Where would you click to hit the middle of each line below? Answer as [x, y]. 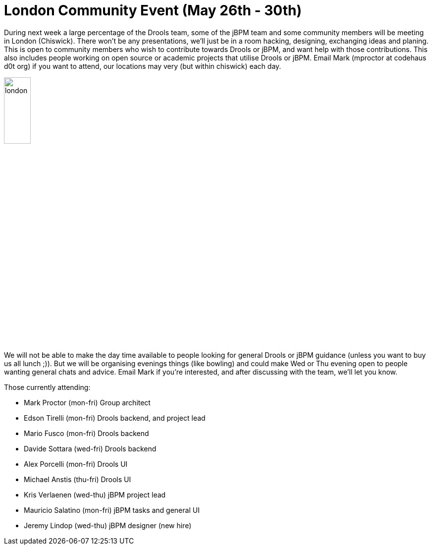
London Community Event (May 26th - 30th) [153, 10]
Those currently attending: [47, 387]
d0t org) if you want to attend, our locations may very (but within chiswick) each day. [143, 66]
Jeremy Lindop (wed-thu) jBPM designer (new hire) [108, 525]
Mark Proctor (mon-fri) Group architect [87, 402]
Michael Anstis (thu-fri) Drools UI [78, 479]
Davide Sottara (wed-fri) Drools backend [90, 448]
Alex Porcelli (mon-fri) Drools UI [76, 464]
